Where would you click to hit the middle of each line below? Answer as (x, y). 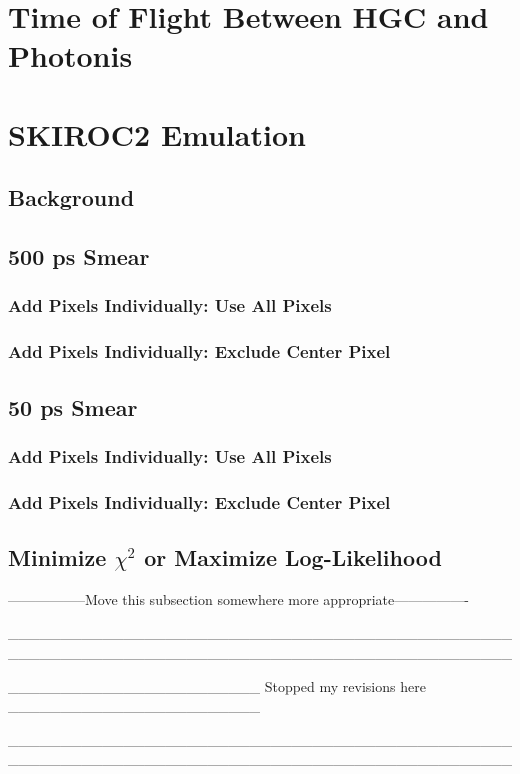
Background (71, 197)
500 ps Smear (79, 256)
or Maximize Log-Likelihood (293, 557)
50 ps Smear (73, 406)
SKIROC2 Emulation (157, 133)
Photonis (70, 55)
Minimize (57, 557)
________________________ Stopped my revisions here (217, 685)
